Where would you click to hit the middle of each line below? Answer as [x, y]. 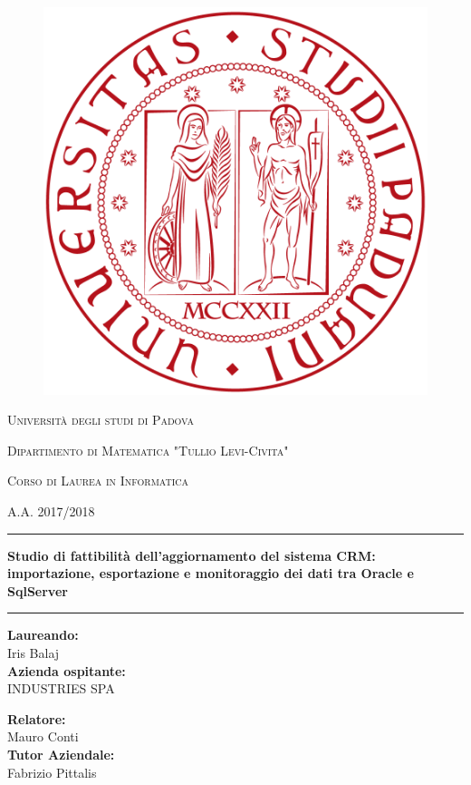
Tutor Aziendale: [61, 755]
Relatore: [37, 718]
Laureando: [43, 635]
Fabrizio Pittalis [52, 772]
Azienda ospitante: [67, 670]
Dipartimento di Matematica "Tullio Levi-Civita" [148, 450]
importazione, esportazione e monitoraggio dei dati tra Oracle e [211, 573]
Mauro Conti [43, 736]
